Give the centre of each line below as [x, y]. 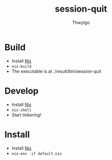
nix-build [22, 66]
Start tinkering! [26, 115]
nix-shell [22, 110]
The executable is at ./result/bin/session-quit [56, 71]
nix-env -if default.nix [37, 154]
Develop [22, 91]
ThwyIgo [81, 22]
